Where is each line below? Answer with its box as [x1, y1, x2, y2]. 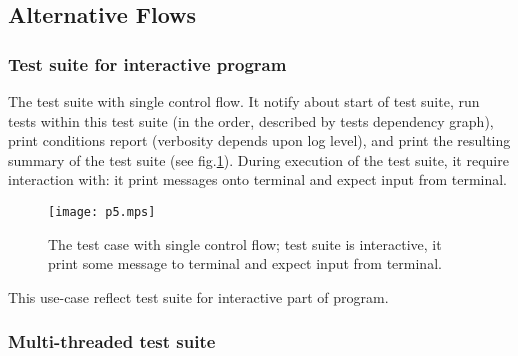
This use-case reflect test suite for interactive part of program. [8, 286, 389, 307]
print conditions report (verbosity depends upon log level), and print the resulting [8, 130, 511, 151]
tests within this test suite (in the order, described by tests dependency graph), [8, 110, 494, 131]
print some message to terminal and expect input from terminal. [48, 253, 442, 274]
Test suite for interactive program [8, 51, 287, 76]
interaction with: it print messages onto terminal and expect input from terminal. [8, 169, 507, 190]
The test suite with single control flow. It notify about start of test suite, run [8, 91, 480, 111]
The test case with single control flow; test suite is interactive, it [48, 233, 442, 254]
